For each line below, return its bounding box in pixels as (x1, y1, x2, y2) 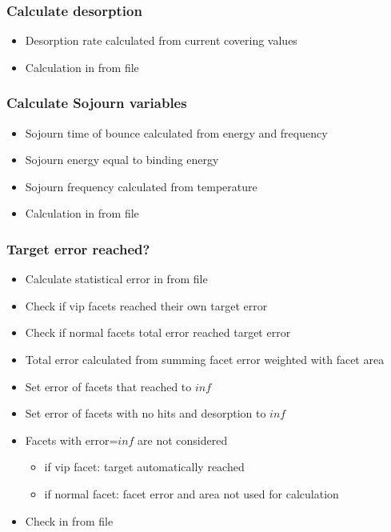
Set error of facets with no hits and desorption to (25, 405, 266, 422)
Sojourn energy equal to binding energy (25, 151, 219, 168)
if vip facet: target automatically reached (44, 458, 245, 475)
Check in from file (25, 512, 114, 529)
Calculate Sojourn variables (6, 93, 187, 113)
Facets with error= (25, 431, 118, 448)
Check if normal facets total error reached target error (25, 324, 291, 341)
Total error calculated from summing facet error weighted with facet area (25, 351, 385, 367)
